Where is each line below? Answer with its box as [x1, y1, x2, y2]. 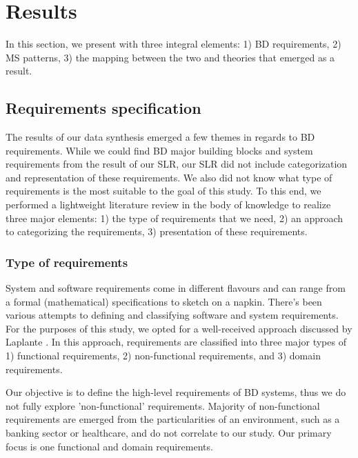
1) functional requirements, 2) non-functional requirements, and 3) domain [6, 348, 321, 363]
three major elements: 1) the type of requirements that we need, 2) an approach [6, 210, 344, 225]
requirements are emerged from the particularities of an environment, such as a [6, 412, 340, 426]
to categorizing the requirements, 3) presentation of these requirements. [6, 224, 308, 239]
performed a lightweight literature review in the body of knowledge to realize [6, 197, 331, 212]
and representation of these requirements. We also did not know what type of [6, 170, 332, 184]
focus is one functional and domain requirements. [6, 439, 213, 453]
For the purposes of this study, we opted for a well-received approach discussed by [6, 321, 352, 335]
